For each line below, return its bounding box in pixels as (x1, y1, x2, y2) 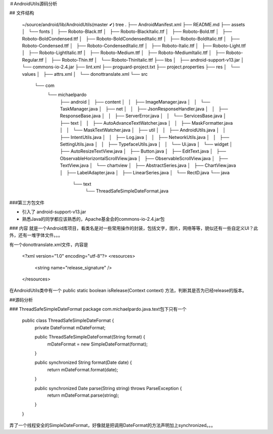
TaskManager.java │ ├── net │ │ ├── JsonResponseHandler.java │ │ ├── (60, 106, 229, 112)
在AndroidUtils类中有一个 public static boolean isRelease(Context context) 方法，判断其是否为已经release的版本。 (9, 287, 247, 294)
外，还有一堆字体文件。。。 (9, 232, 63, 238)
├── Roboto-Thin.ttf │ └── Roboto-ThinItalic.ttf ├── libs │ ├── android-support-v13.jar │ (51, 57, 244, 63)
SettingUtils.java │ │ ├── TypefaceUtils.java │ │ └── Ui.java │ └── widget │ (60, 141, 233, 148)
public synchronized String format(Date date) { (34, 359, 132, 366)
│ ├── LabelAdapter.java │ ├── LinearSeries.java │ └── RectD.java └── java (60, 169, 230, 175)
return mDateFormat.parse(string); (47, 392, 119, 398)
